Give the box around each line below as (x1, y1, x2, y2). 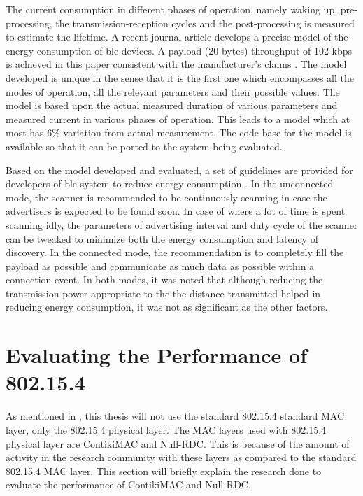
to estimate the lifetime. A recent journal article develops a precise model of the (6, 29, 348, 44)
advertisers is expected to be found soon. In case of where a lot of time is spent (6, 204, 346, 218)
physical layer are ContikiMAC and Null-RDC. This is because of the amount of (6, 436, 350, 451)
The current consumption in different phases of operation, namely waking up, (6, 2, 338, 16)
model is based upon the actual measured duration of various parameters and (6, 98, 338, 113)
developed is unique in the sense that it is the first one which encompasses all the (6, 70, 354, 85)
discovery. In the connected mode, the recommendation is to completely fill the (6, 245, 344, 260)
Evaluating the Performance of (6, 341, 307, 369)
